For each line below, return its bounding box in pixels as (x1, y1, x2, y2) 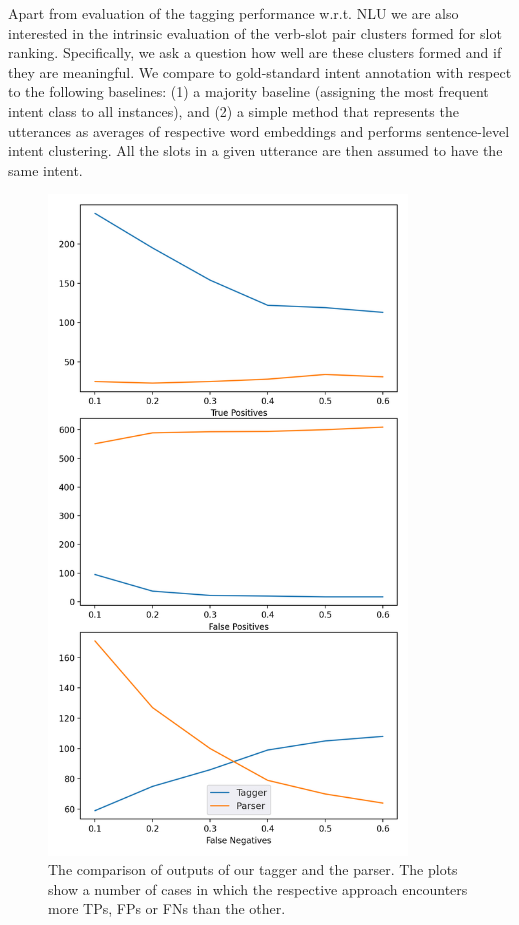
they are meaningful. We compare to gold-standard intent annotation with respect (8, 61, 512, 82)
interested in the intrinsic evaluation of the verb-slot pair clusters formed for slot (8, 22, 502, 43)
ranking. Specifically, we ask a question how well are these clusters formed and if (8, 42, 502, 63)
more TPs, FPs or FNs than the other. (48, 898, 286, 919)
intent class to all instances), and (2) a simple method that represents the (8, 100, 459, 121)
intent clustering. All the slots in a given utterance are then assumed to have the (8, 140, 503, 161)
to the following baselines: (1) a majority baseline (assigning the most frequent (8, 81, 489, 102)
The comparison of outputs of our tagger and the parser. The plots (48, 859, 458, 880)
